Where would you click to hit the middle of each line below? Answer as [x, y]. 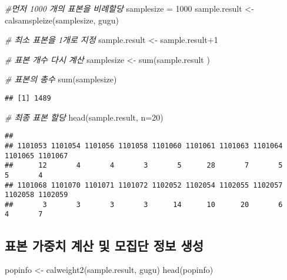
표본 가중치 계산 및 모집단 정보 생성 [104, 245]
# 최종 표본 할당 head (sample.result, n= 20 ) [84, 117]
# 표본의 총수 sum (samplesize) [61, 79]
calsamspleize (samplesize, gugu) [62, 20]
